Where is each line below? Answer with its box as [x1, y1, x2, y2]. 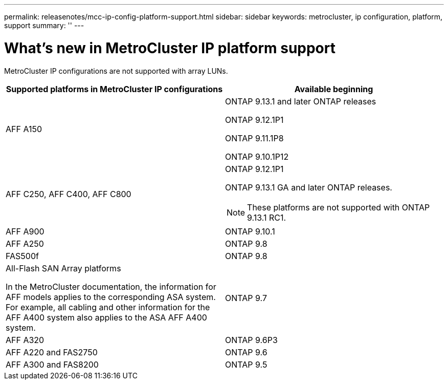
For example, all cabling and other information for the [6, 302, 210, 312]
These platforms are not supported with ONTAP [247, 202, 430, 212]
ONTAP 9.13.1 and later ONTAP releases [225, 96, 376, 106]
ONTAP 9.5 [225, 359, 267, 370]
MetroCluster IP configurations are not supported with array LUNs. [4, 66, 228, 75]
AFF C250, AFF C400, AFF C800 [6, 188, 131, 199]
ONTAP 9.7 [225, 292, 267, 303]
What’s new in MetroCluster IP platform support [4, 39, 335, 57]
